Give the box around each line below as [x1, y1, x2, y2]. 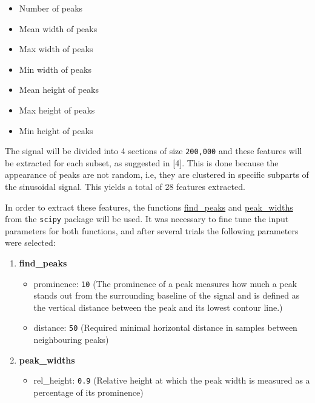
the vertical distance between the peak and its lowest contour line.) [33, 300, 283, 313]
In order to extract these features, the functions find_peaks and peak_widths [5, 200, 293, 213]
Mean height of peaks [19, 83, 99, 96]
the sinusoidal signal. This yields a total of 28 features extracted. [5, 180, 245, 192]
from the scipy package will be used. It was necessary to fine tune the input [5, 212, 289, 225]
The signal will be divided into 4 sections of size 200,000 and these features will [5, 144, 302, 157]
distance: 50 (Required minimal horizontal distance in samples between [33, 321, 297, 334]
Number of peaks [19, 2, 83, 14]
